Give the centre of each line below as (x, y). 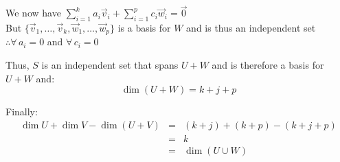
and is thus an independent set (251, 28)
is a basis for (144, 28)
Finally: (22, 112)
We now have (33, 13)
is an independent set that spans (110, 65)
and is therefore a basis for (268, 65)
